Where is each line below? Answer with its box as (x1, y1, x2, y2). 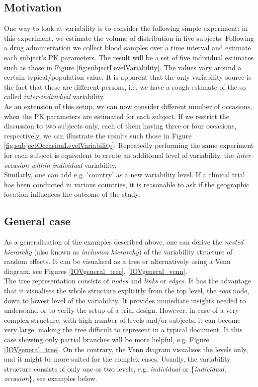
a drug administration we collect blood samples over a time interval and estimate (4, 42, 251, 53)
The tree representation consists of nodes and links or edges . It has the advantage (4, 275, 251, 286)
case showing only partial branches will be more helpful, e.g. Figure (4, 334, 209, 345)
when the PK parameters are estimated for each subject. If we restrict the (4, 111, 229, 121)
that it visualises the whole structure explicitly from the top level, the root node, (4, 285, 250, 296)
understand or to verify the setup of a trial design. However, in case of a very (4, 305, 239, 315)
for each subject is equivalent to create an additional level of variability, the (4, 149, 234, 160)
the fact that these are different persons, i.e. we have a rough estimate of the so (4, 81, 246, 92)
